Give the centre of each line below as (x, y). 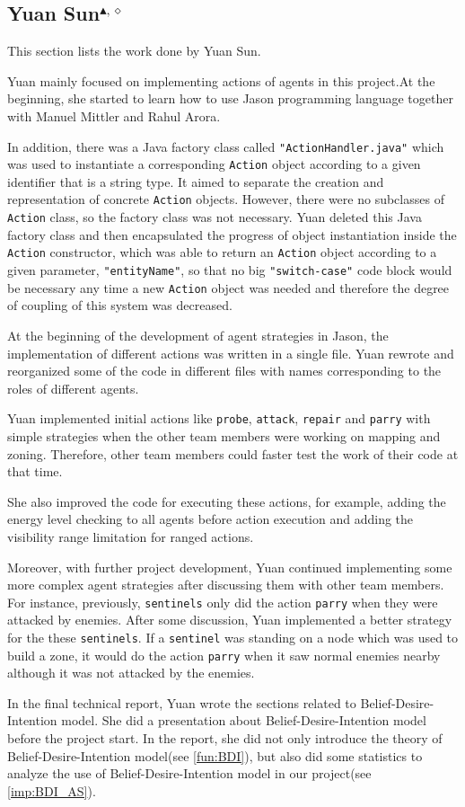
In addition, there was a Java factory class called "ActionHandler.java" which (226, 146)
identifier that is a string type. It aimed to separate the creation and (196, 181)
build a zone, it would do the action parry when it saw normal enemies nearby (224, 655)
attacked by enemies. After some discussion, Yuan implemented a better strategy (230, 620)
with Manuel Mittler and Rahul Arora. (114, 115)
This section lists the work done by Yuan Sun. (134, 51)
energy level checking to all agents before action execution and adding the (211, 519)
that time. (35, 471)
